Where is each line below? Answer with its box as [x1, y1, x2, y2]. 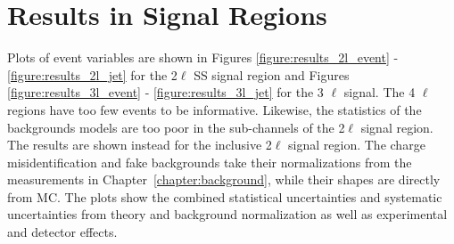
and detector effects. [7, 223, 118, 241]
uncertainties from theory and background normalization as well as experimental [7, 205, 448, 224]
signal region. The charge [288, 135, 425, 154]
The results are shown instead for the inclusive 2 [7, 135, 272, 154]
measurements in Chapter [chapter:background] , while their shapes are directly [7, 170, 441, 189]
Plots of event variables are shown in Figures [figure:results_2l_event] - [7, 48, 399, 67]
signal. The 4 [343, 83, 416, 102]
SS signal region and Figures [194, 65, 350, 84]
